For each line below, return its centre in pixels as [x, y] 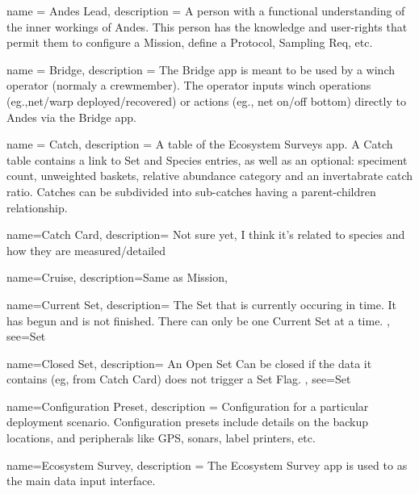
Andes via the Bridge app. [71, 117]
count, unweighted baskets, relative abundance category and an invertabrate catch [210, 176]
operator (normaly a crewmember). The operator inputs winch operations [189, 85]
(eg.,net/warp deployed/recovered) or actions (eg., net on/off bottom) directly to [206, 100]
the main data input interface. [81, 481]
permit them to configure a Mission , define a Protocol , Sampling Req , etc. [190, 42]
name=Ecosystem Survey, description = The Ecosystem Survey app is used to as [207, 465]
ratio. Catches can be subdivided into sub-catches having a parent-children [191, 191]
